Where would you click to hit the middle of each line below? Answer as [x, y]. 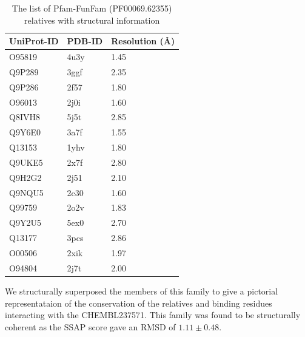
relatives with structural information [92, 20]
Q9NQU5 [26, 192]
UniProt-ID [34, 41]
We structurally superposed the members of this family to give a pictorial [142, 291]
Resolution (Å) [143, 41]
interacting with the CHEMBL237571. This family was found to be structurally [153, 315]
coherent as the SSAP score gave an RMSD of [90, 326]
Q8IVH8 [25, 117]
